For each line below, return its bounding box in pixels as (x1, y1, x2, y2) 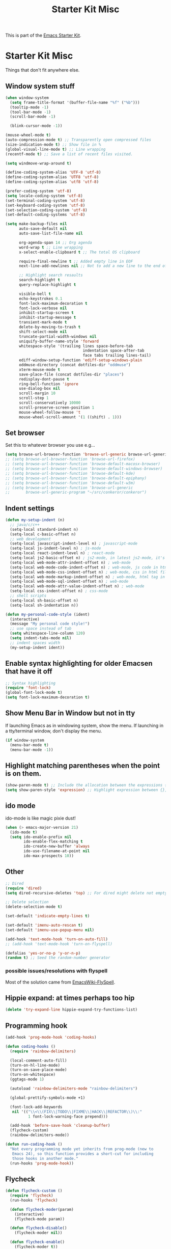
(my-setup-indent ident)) (10, 645, 65, 650)
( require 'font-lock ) (5, 685, 51, 691)
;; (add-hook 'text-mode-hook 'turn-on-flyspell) (5, 941, 113, 946)
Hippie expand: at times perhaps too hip (5, 993, 135, 1002)
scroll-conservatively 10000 (18, 400, 81, 405)
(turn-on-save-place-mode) (10, 1067, 67, 1073)
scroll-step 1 (18, 396, 49, 401)
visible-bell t (18, 291, 51, 296)
